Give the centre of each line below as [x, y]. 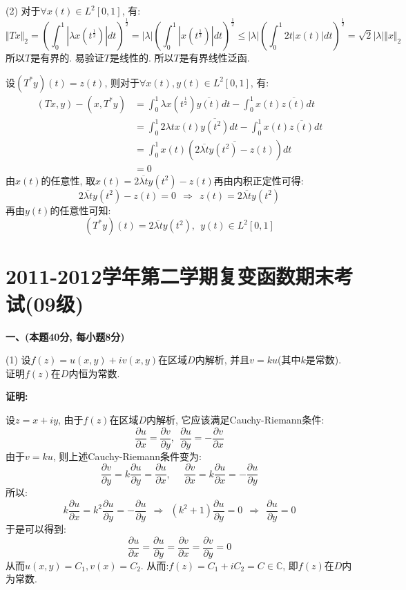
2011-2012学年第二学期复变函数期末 [170, 276]
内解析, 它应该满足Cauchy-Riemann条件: [235, 419]
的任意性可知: [80, 210]
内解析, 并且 [222, 360]
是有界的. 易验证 [67, 57]
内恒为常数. [94, 373]
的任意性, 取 [68, 180]
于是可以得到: [36, 528]
